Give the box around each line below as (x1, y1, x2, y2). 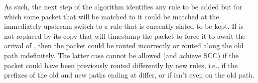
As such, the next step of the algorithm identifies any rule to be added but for (4, 1, 243, 11)
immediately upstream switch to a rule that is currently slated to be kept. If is (4, 21, 244, 31)
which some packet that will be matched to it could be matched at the (4, 11, 219, 21)
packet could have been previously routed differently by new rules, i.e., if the (4, 60, 238, 70)
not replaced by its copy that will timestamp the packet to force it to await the (4, 30, 246, 41)
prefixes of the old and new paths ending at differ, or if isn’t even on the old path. (4, 70, 255, 80)
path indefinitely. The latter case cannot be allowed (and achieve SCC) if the (4, 50, 239, 60)
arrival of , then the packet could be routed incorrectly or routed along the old (4, 40, 244, 51)
